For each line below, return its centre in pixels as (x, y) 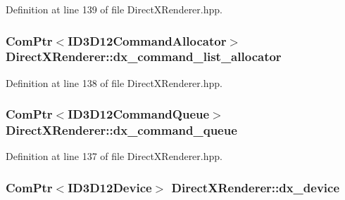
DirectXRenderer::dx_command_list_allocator (144, 56)
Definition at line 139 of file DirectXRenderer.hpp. (114, 9)
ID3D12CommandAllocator (147, 40)
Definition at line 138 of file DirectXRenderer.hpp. (114, 82)
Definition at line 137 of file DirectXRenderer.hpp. (114, 156)
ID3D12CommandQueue (139, 114)
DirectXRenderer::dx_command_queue (121, 130)
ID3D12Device (110, 187)
